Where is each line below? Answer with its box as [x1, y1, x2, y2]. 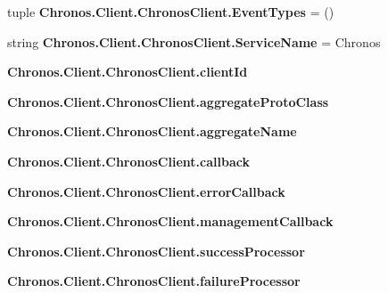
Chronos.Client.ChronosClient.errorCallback [7, 182, 285, 200]
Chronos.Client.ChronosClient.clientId [7, 62, 248, 81]
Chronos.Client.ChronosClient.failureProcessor [7, 272, 301, 290]
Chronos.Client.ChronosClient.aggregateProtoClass [7, 92, 329, 110]
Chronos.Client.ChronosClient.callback [7, 151, 250, 170]
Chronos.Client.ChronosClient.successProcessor [7, 241, 305, 260]
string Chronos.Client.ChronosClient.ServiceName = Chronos [7, 32, 381, 51]
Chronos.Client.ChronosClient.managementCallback [7, 212, 334, 231]
